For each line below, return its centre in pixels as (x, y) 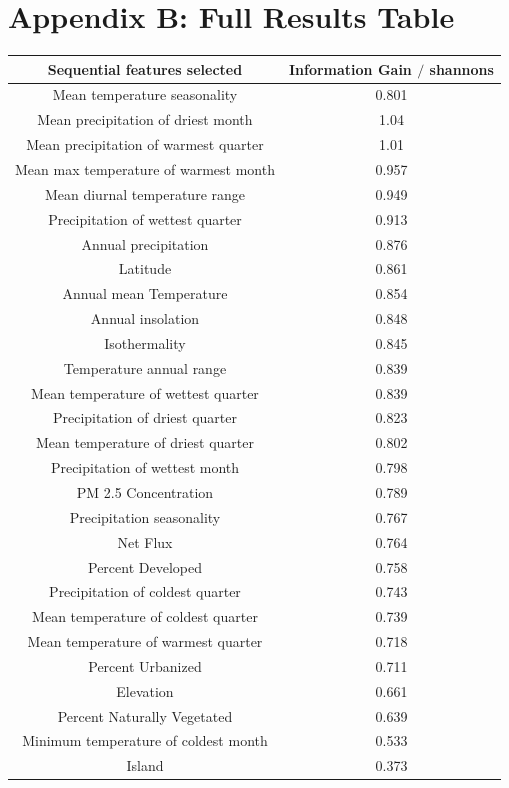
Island (145, 765)
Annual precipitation (145, 243)
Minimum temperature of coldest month (145, 740)
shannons (461, 68)
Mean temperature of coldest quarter (145, 616)
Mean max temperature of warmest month (145, 169)
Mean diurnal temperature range (145, 193)
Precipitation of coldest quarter (145, 591)
